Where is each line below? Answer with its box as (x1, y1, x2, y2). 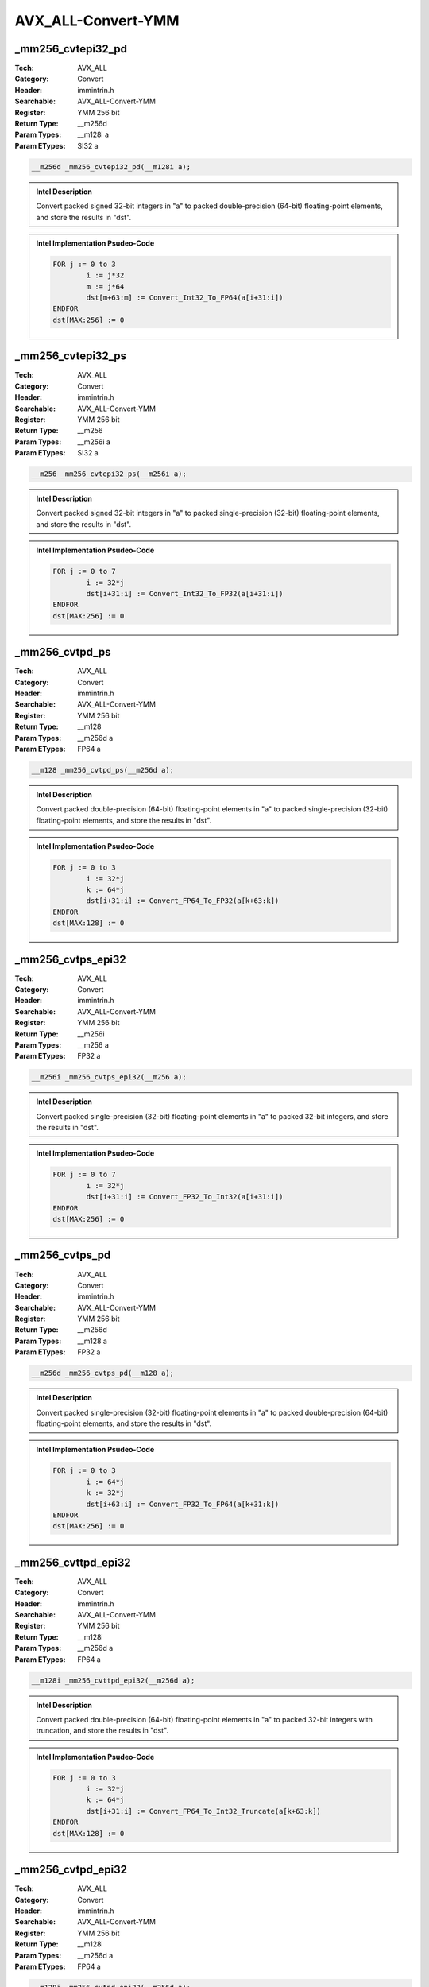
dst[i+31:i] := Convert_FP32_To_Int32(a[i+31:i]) (86, 1192, 284, 1202)
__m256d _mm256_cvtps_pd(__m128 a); (31, 1369, 175, 1378)
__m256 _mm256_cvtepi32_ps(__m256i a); (31, 470, 187, 478)
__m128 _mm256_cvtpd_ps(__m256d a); (31, 765, 175, 775)
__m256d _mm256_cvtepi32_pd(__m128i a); (31, 162, 191, 171)
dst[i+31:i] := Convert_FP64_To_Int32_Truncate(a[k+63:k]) (86, 1807, 322, 1815)
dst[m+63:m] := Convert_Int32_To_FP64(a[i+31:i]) (86, 293, 284, 302)
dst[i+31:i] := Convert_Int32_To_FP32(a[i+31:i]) (86, 589, 284, 598)
